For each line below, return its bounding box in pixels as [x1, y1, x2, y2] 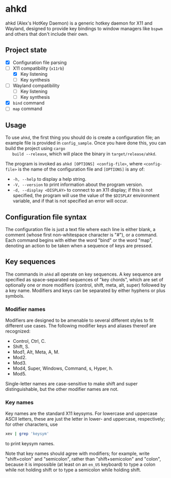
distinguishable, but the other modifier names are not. [5, 386, 119, 392]
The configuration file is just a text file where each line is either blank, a [5, 226, 156, 232]
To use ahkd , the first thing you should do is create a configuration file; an [5, 134, 160, 141]
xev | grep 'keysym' [5, 431, 50, 437]
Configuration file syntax [5, 213, 87, 221]
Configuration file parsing [12, 59, 67, 66]
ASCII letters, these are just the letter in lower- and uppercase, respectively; [5, 416, 165, 422]
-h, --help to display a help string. [12, 176, 87, 182]
